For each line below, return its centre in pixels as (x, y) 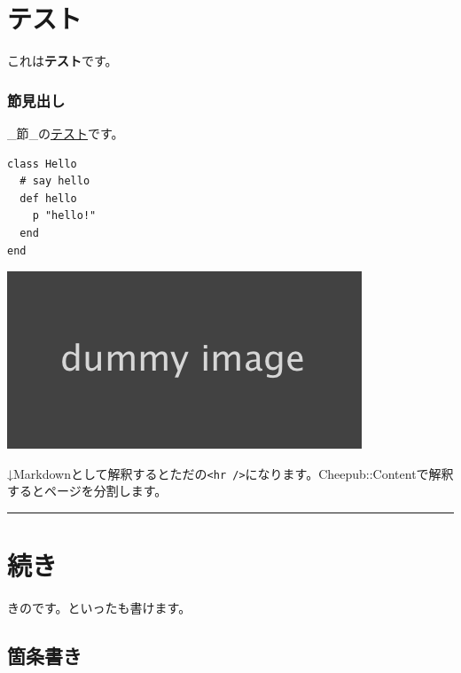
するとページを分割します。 (87, 491)
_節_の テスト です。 (66, 133)
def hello (48, 198)
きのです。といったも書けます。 (99, 608)
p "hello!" (64, 216)
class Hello (42, 164)
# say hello (55, 181)
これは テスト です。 (63, 61)
